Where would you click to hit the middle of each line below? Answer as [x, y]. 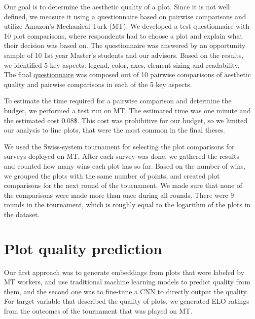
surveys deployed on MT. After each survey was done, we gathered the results [122, 156]
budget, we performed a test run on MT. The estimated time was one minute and [127, 110]
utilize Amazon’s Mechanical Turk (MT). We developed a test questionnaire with [127, 26]
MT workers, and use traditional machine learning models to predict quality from [127, 282]
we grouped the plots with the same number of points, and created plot [112, 175]
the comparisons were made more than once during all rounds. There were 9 [119, 195]
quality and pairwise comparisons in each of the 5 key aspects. [98, 84]
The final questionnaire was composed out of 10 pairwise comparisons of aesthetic [127, 74]
